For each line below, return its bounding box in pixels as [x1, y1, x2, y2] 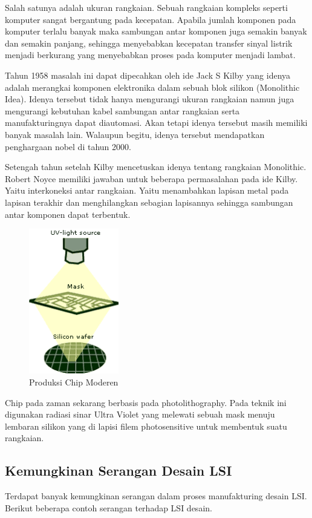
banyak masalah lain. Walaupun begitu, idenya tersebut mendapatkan [5, 128, 265, 140]
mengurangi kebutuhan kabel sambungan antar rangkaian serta [5, 104, 240, 117]
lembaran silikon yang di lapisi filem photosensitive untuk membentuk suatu [5, 419, 287, 432]
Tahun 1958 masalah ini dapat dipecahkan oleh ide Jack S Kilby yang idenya [5, 68, 291, 81]
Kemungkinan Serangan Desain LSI [5, 461, 232, 480]
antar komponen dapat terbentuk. [5, 208, 131, 220]
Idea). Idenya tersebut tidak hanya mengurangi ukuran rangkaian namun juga [5, 93, 294, 105]
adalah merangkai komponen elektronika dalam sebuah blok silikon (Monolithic [5, 80, 300, 93]
